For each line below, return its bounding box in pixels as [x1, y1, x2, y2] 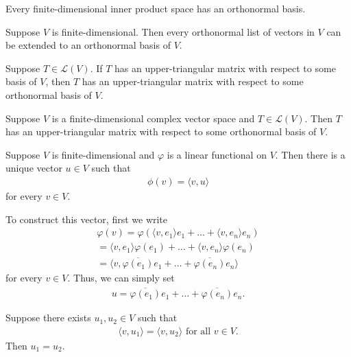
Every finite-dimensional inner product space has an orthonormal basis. [5, 1, 306, 15]
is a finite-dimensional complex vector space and [51, 111, 255, 125]
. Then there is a [275, 147, 346, 161]
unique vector [5, 161, 62, 175]
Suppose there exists [5, 310, 91, 325]
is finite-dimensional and [51, 147, 155, 161]
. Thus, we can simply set [67, 270, 175, 285]
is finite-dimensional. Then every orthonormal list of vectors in [51, 24, 315, 38]
